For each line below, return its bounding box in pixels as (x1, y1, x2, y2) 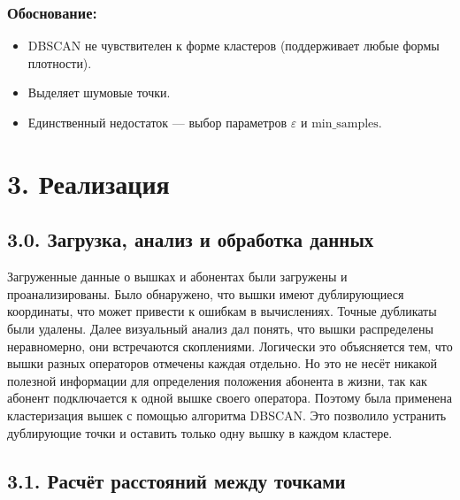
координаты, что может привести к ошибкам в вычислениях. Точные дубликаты (7, 302, 437, 320)
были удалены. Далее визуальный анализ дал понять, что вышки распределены (7, 319, 433, 337)
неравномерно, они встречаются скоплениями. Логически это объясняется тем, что (7, 336, 453, 355)
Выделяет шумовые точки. (27, 83, 171, 102)
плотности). (27, 53, 92, 72)
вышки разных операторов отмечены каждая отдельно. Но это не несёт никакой (7, 354, 438, 373)
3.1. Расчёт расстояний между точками (7, 466, 346, 494)
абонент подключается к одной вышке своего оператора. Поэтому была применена (7, 388, 453, 407)
